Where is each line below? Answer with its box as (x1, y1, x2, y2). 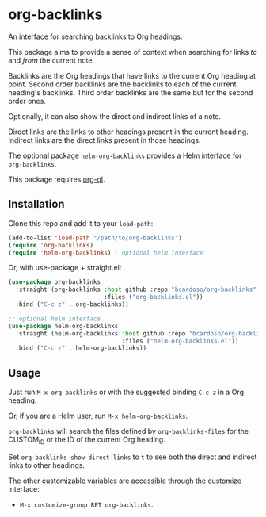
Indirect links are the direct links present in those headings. (8, 135, 201, 144)
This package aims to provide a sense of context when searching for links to (8, 47, 257, 56)
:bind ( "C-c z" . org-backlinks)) (15, 301, 129, 308)
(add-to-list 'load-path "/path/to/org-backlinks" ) (8, 234, 182, 242)
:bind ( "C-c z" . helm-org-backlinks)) (15, 344, 147, 352)
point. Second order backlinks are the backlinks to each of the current (8, 79, 237, 89)
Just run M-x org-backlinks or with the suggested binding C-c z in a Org (8, 387, 244, 397)
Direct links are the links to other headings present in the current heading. (8, 127, 249, 136)
